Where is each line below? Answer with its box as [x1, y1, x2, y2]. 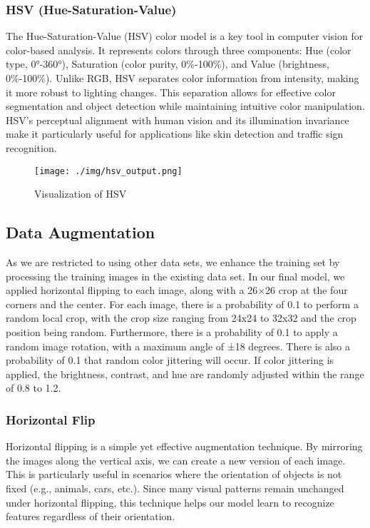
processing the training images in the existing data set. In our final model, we [6, 268, 345, 283]
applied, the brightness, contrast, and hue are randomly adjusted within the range [6, 366, 364, 381]
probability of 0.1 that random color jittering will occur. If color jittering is [6, 352, 334, 367]
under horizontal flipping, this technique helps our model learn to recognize [6, 494, 334, 509]
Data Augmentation [6, 221, 155, 243]
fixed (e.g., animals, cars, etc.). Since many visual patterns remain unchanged [6, 480, 344, 495]
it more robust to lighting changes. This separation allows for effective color [6, 84, 336, 99]
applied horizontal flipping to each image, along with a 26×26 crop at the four [6, 283, 348, 298]
